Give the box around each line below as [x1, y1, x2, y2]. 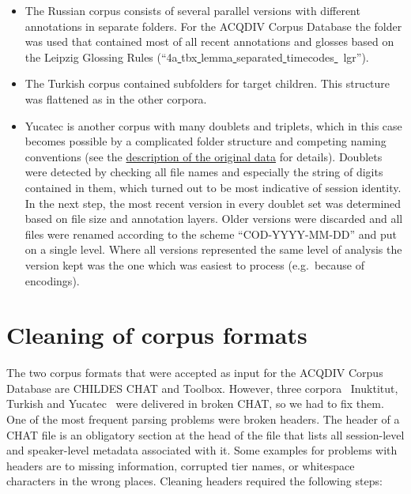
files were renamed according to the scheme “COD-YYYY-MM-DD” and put [25, 225, 397, 242]
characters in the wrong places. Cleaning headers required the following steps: [6, 473, 383, 489]
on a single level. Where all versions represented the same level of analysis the [25, 241, 402, 258]
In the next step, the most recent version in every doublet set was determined [25, 194, 402, 211]
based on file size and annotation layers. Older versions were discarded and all [25, 210, 403, 227]
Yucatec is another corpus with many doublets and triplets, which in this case [25, 117, 402, 134]
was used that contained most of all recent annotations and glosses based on [25, 33, 394, 50]
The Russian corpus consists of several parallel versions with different [25, 2, 360, 18]
